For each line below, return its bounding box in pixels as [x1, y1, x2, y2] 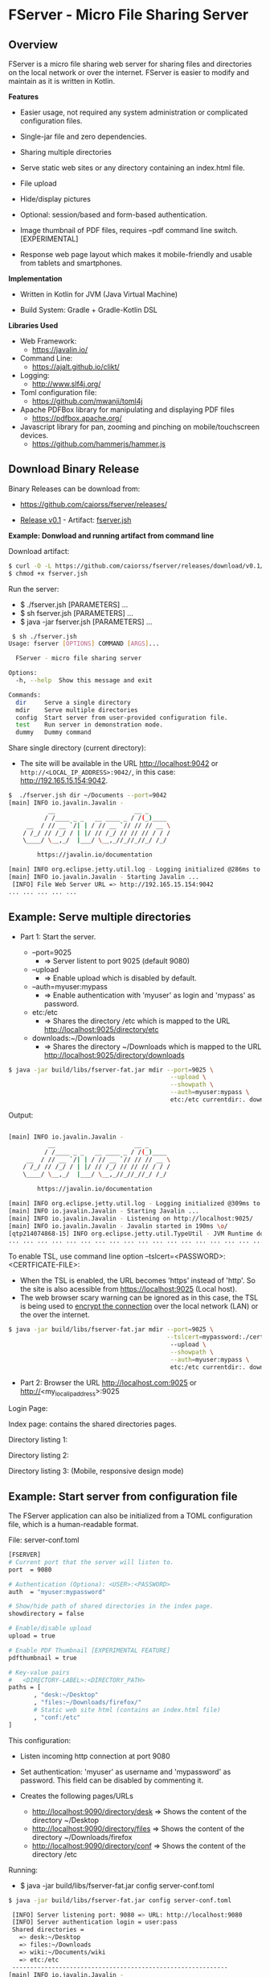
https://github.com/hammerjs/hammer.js [31, 439, 166, 448]
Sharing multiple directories [19, 148, 112, 156]
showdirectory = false [8, 1610, 84, 1618]
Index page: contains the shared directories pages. [8, 1419, 177, 1429]
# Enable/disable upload [8, 1625, 92, 1633]
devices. [19, 431, 49, 440]
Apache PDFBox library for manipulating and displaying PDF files [19, 405, 235, 414]
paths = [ [8, 1684, 42, 1692]
